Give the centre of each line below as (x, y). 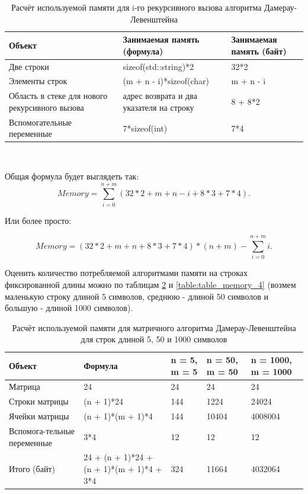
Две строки (29, 66)
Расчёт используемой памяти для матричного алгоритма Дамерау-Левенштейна (154, 327)
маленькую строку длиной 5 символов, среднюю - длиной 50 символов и (137, 296)
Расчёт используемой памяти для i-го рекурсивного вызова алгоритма (136, 7)
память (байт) (259, 51)
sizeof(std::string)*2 (158, 66)
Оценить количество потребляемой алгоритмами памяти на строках (126, 273)
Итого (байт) (32, 469)
